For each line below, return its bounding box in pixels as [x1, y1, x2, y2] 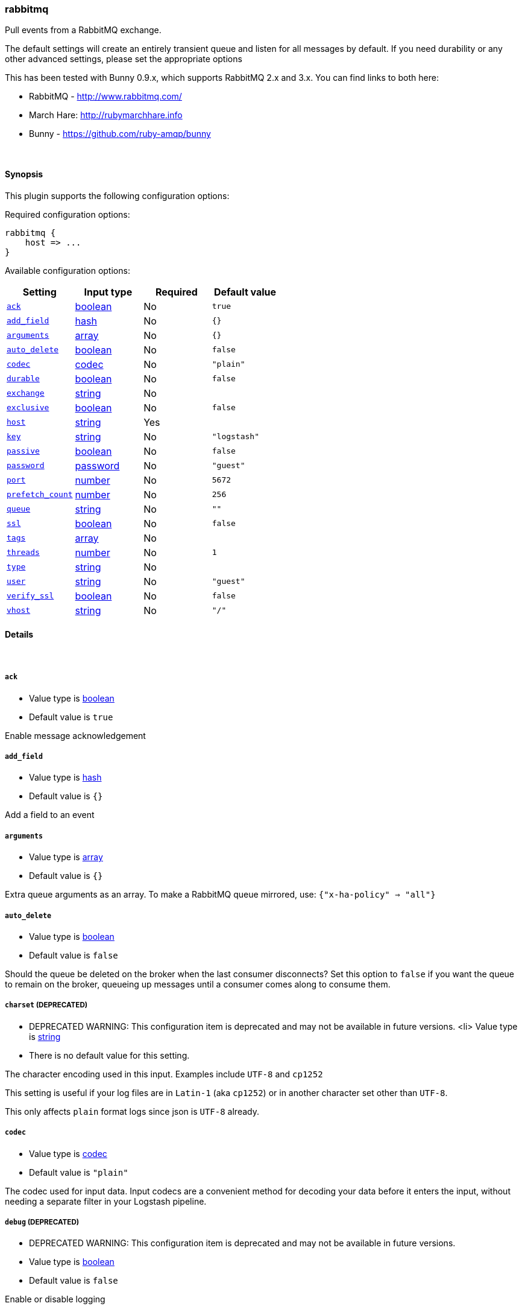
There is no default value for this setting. [29, 1050, 190, 1060]
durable [7, 374, 40, 384]
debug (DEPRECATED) [5, 1217, 80, 1226]
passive [7, 446, 40, 456]
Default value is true [29, 711, 113, 722]
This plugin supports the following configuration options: [5, 190, 230, 201]
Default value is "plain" [29, 1167, 128, 1177]
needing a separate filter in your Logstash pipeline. [5, 1196, 207, 1206]
